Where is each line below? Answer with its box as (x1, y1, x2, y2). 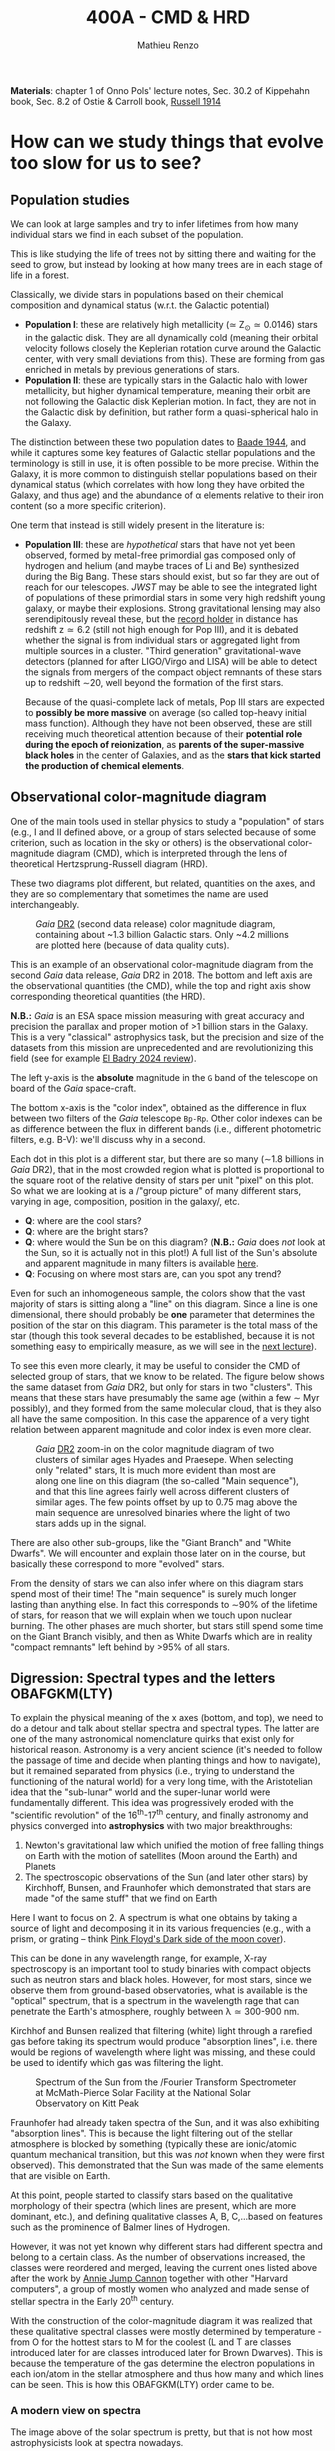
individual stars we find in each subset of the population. (10, 228, 244, 240)
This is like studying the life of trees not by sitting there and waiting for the (10, 247, 317, 260)
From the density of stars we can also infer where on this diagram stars (10, 1577, 304, 1589)
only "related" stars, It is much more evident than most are (35, 1464, 277, 1476)
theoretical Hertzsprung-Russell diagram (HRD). (10, 857, 208, 870)
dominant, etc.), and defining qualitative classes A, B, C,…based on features (10, 2211, 323, 2223)
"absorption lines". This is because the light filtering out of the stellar (10, 2127, 293, 2140)
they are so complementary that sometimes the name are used (10, 887, 269, 900)
